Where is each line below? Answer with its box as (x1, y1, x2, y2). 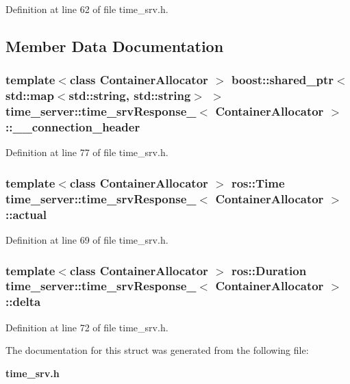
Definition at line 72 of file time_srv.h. (5, 320, 168, 334)
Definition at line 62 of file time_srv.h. (5, 2, 168, 16)
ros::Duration (231, 261, 307, 279)
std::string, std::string (68, 87, 191, 104)
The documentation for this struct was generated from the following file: (5, 343, 309, 357)
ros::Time (231, 174, 285, 191)
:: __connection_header (5, 118, 140, 136)
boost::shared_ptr (231, 71, 334, 88)
